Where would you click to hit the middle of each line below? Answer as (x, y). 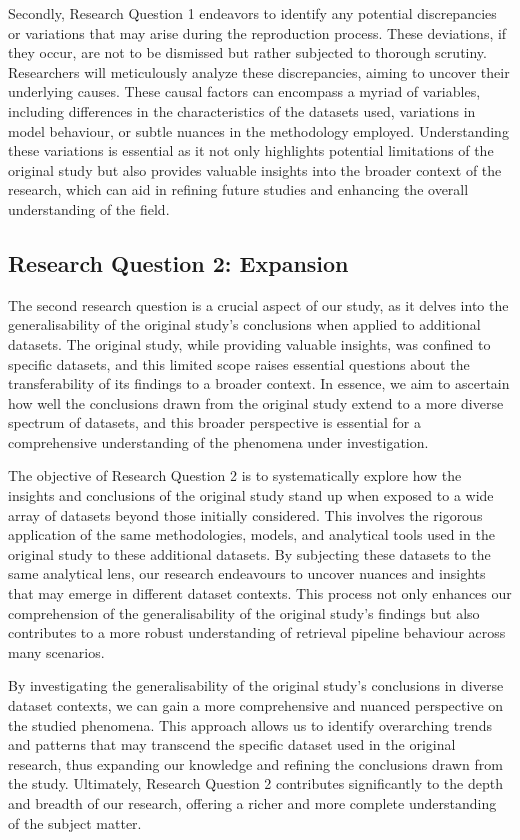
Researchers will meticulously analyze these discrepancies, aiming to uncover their (259, 71)
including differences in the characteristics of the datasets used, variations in (242, 110)
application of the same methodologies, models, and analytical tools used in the (251, 534)
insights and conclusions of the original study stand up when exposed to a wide (251, 495)
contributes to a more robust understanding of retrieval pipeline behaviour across (257, 632)
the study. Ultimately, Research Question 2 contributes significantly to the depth (255, 783)
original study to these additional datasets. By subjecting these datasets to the (249, 553)
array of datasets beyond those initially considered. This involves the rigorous (245, 514)
